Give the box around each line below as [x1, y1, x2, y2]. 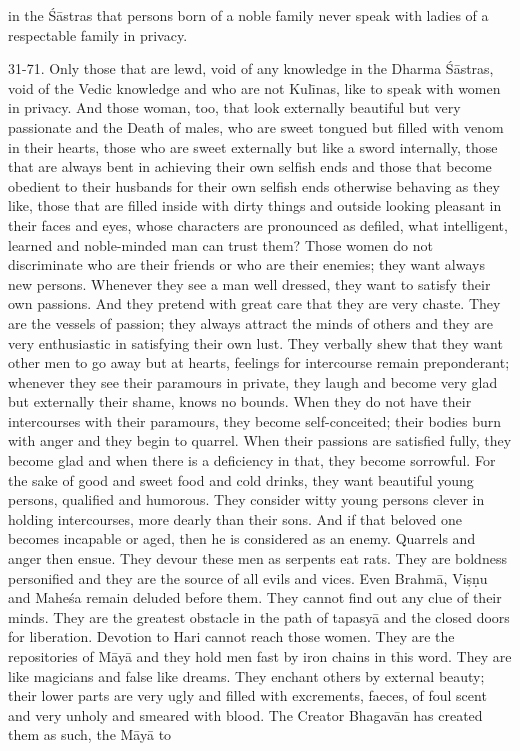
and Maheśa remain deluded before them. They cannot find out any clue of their [8, 587, 502, 608]
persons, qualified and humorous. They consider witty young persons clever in [8, 489, 485, 510]
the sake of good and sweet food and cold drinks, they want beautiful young [8, 469, 474, 490]
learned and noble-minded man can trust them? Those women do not [8, 234, 433, 255]
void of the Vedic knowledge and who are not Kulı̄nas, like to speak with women [8, 77, 501, 98]
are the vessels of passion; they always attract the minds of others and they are [8, 312, 493, 333]
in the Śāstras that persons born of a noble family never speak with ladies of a [8, 5, 489, 25]
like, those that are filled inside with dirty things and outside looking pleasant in [8, 195, 502, 216]
